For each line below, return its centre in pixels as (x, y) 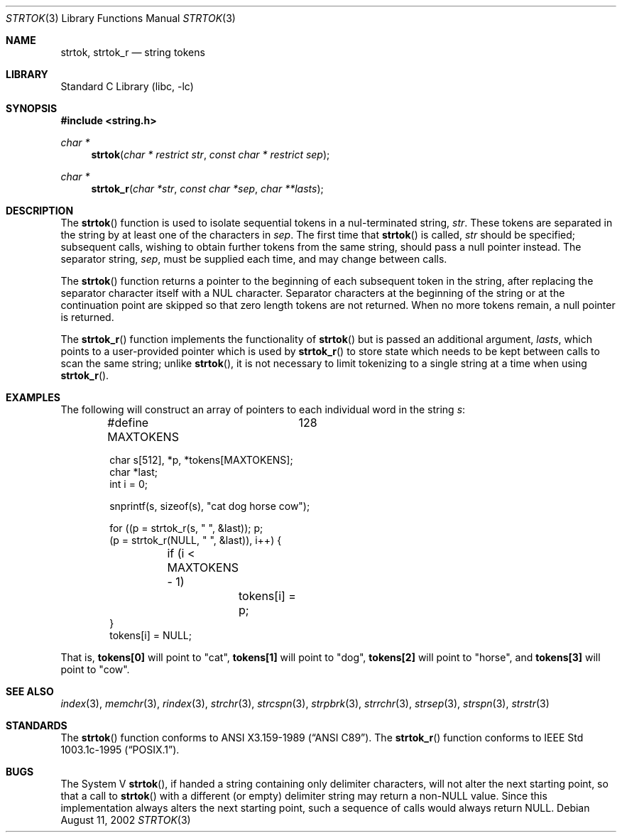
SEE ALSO (30, 691)
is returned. (87, 317)
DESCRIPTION (40, 211)
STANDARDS (37, 725)
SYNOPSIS (32, 108)
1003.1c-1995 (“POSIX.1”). (120, 750)
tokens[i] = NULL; (151, 635)
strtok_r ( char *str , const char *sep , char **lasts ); (207, 189)
